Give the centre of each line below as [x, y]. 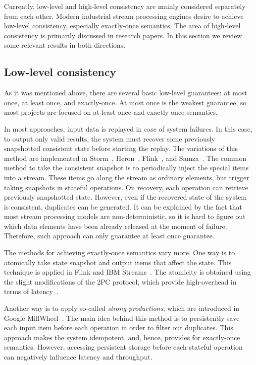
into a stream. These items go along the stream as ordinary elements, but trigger [127, 177]
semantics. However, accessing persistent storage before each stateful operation [123, 347]
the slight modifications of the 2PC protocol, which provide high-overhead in [120, 281]
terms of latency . [31, 291]
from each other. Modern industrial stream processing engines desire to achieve [124, 16]
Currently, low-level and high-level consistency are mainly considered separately [125, 6]
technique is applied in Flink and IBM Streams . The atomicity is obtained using [128, 272]
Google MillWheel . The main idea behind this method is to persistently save [122, 318]
